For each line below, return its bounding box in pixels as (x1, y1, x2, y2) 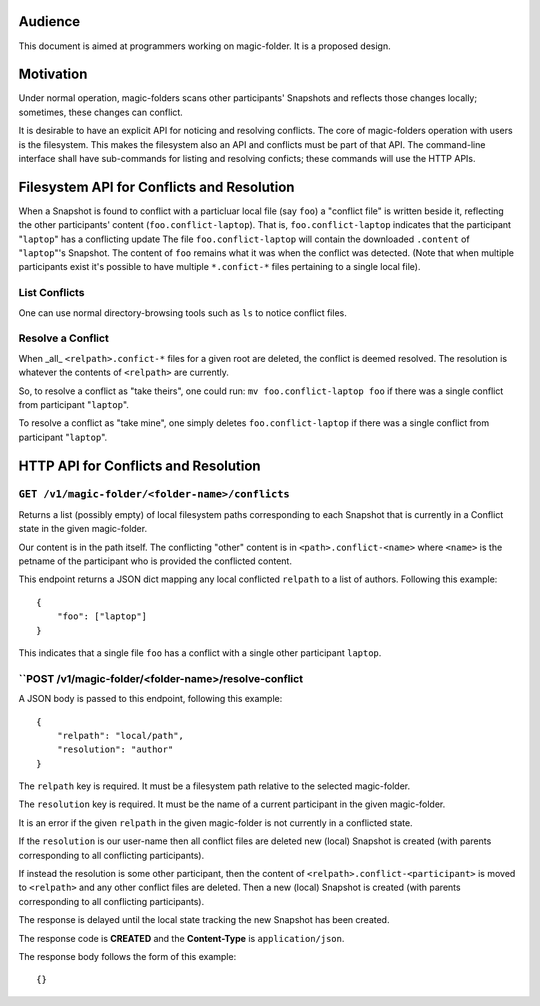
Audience (18, 13, 81, 30)
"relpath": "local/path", (56, 730, 185, 741)
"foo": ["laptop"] (56, 611, 148, 622)
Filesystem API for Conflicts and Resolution (18, 178, 295, 195)
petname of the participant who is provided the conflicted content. (18, 555, 292, 567)
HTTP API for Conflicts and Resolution (18, 457, 261, 474)
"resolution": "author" (56, 744, 174, 755)
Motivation (18, 66, 88, 83)
